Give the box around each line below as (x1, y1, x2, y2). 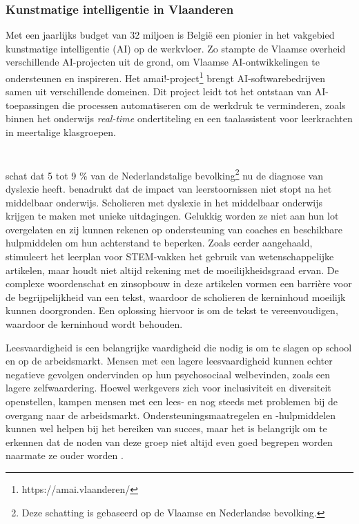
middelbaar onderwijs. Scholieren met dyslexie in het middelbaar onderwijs (6, 195, 322, 209)
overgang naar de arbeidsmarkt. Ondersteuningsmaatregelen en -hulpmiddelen (6, 407, 336, 422)
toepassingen (6, 97, 59, 112)
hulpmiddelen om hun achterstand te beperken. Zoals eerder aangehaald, (6, 235, 313, 250)
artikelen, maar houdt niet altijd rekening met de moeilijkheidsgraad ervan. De (6, 262, 339, 277)
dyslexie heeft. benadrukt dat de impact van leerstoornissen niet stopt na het (6, 182, 332, 196)
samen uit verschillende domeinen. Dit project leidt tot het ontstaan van (6, 84, 312, 99)
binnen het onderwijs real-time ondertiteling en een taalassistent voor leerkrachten (6, 111, 353, 126)
